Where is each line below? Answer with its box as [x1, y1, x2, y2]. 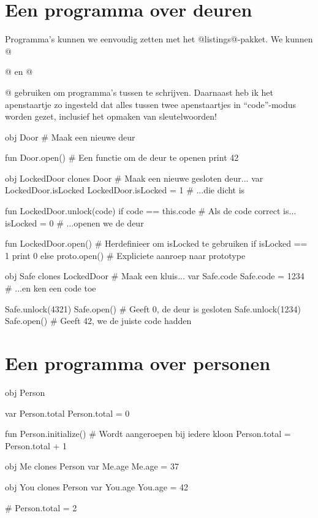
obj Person [5, 385, 45, 398]
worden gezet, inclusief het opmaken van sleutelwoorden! [5, 110, 217, 123]
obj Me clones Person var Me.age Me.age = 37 [5, 460, 179, 473]
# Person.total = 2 [5, 501, 77, 514]
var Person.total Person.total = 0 [5, 406, 130, 419]
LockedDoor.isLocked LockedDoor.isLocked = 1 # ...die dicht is [5, 184, 245, 196]
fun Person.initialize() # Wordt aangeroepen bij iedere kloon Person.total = [5, 427, 291, 440]
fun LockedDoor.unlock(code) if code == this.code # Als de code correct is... [5, 204, 297, 217]
